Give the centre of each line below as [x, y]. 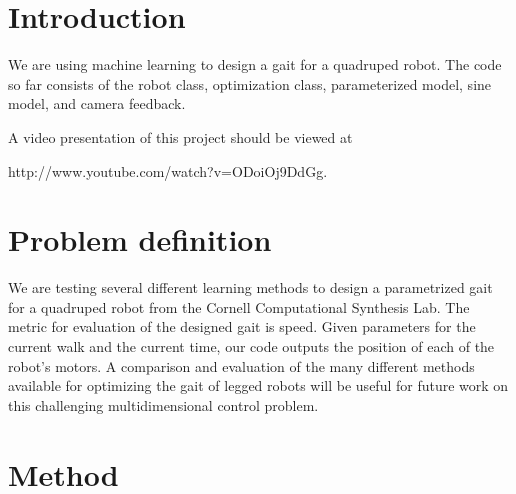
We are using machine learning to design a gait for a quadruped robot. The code [255, 64]
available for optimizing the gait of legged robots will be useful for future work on [258, 385]
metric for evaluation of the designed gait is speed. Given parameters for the [242, 326]
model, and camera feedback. [97, 103]
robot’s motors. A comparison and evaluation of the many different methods [241, 365]
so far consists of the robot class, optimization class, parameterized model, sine [250, 83]
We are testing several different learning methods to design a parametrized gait [250, 287]
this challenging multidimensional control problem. [163, 404]
